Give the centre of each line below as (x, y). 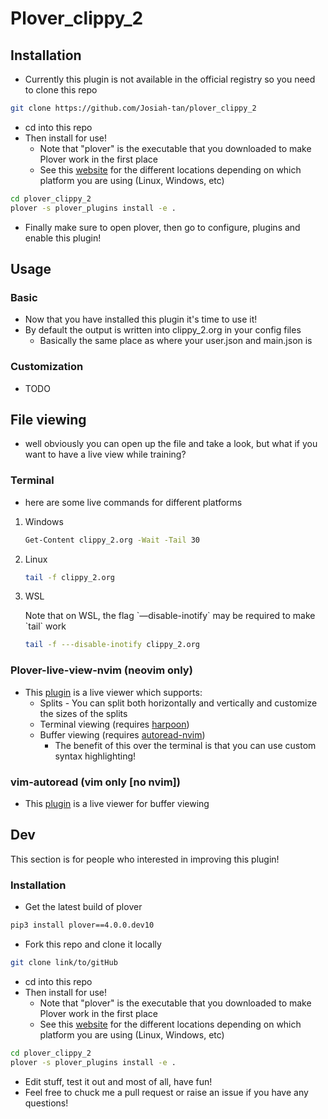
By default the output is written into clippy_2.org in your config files (163, 330)
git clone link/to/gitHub (64, 962)
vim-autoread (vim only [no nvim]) (95, 782)
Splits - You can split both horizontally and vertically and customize (178, 703)
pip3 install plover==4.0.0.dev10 (82, 925)
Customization (47, 367)
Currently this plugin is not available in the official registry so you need (170, 79)
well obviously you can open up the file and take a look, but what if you (171, 444)
